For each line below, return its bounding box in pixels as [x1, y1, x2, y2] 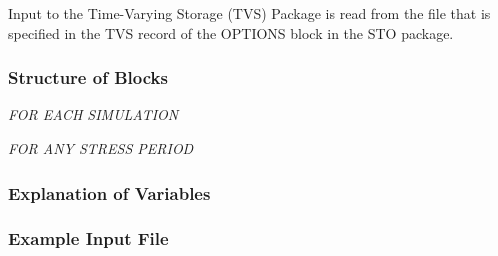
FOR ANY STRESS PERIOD [8, 138, 194, 158]
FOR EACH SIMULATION [8, 104, 179, 125]
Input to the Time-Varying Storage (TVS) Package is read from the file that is [8, 3, 491, 23]
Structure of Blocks [8, 65, 168, 90]
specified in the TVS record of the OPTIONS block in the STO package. [8, 22, 454, 43]
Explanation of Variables [8, 180, 211, 205]
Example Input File [8, 226, 169, 251]
